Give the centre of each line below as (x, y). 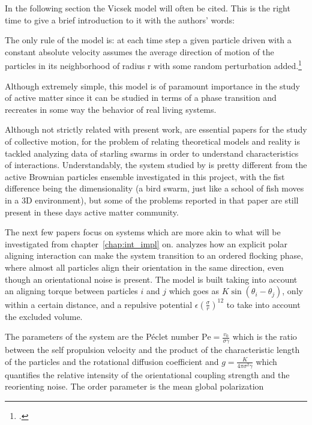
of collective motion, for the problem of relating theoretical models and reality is (152, 141)
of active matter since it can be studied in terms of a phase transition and (141, 98)
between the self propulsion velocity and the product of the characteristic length (152, 350)
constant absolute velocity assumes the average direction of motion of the (139, 51)
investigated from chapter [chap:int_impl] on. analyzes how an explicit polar (146, 243)
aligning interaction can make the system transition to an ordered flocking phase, (154, 255)
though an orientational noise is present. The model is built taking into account (151, 279)
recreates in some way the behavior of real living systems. (111, 109)
